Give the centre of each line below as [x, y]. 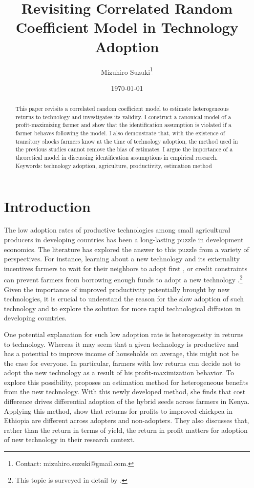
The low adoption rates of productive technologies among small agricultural [117, 230]
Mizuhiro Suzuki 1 [127, 71]
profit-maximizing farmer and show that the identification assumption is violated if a [123, 125]
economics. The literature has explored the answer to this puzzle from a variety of [127, 249]
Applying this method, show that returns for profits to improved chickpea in [118, 411]
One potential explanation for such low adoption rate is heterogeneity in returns [124, 334]
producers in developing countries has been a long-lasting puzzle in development [124, 239]
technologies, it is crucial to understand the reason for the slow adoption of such [124, 299]
